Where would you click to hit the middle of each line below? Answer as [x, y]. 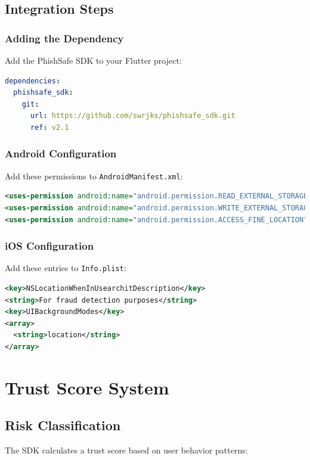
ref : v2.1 [49, 127]
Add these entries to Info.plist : [66, 268]
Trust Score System [87, 387]
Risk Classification [63, 425]
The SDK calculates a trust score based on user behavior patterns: [126, 450]
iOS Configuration [49, 246]
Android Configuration [61, 153]
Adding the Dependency [64, 38]
